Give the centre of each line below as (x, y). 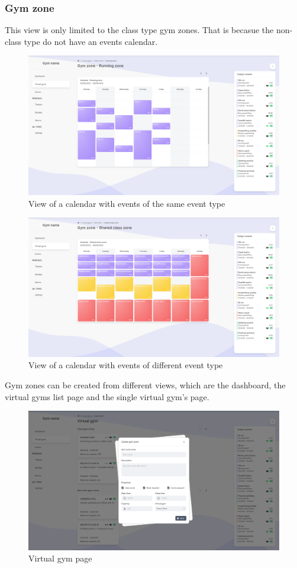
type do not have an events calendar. (91, 41)
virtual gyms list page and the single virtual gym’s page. (107, 396)
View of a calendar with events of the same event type (127, 203)
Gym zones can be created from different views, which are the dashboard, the (145, 384)
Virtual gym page (60, 558)
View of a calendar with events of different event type (126, 365)
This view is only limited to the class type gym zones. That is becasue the (139, 30)
